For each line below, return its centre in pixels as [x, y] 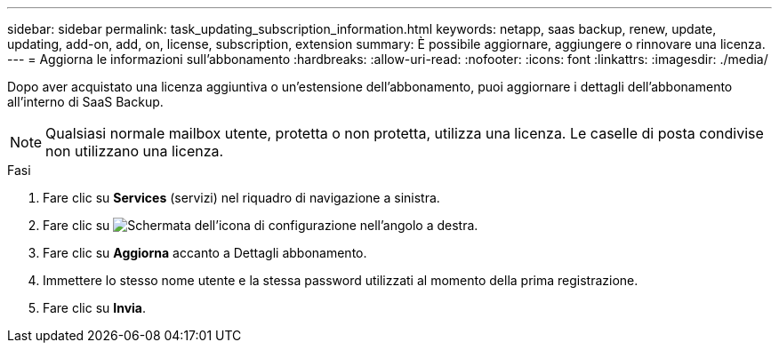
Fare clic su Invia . [95, 308]
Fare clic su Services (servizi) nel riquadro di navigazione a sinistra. [241, 198]
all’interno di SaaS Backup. [85, 102]
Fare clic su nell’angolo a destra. [261, 225]
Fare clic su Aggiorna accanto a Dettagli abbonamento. [205, 253]
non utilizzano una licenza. [135, 151]
